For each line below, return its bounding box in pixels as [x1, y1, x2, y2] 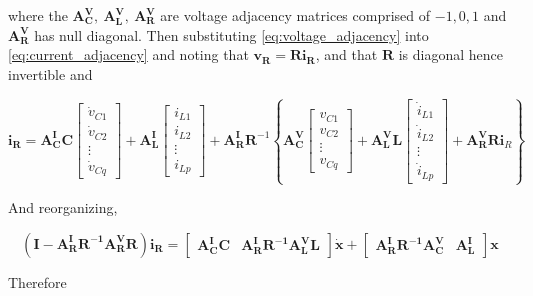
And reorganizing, [8, 197, 118, 218]
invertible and [8, 63, 93, 84]
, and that [315, 44, 378, 65]
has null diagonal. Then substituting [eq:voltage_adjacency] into [34, 24, 429, 45]
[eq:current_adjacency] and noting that [8, 44, 249, 65]
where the [8, 5, 68, 25]
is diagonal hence [398, 44, 503, 65]
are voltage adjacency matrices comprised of [160, 5, 431, 25]
